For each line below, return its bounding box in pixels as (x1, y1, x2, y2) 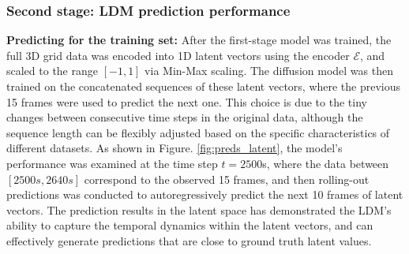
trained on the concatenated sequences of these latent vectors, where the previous (6, 78, 401, 94)
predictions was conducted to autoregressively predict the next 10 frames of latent (6, 186, 403, 203)
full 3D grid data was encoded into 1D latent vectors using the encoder (6, 47, 350, 63)
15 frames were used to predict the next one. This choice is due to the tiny (6, 93, 367, 110)
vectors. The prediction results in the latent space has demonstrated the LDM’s (6, 201, 392, 218)
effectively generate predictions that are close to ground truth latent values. (6, 232, 372, 248)
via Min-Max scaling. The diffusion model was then (144, 62, 393, 79)
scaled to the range (6, 62, 98, 79)
